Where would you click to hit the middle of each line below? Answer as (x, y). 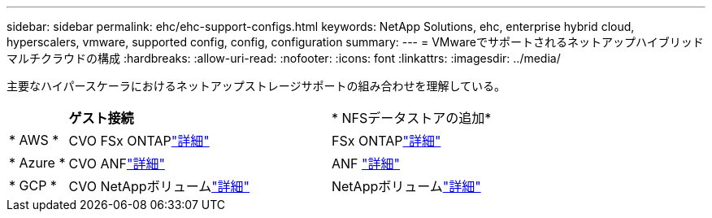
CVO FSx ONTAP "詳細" (139, 141)
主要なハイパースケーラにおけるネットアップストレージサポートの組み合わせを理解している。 (256, 86)
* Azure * (37, 163)
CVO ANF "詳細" (117, 163)
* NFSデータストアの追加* (411, 118)
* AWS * (34, 140)
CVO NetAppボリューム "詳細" (159, 186)
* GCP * (33, 185)
